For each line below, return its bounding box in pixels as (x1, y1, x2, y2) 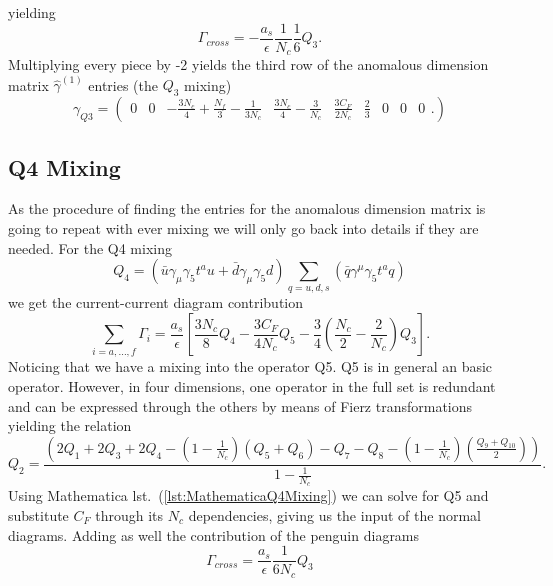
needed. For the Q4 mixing (8, 237, 172, 258)
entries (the (88, 74, 159, 95)
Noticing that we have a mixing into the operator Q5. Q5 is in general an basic (8, 356, 493, 377)
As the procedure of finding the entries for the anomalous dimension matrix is (8, 198, 486, 219)
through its (95, 504, 164, 525)
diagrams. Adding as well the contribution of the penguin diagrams (8, 524, 420, 545)
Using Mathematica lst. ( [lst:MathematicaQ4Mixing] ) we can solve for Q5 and (8, 485, 489, 506)
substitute (8, 504, 69, 525)
